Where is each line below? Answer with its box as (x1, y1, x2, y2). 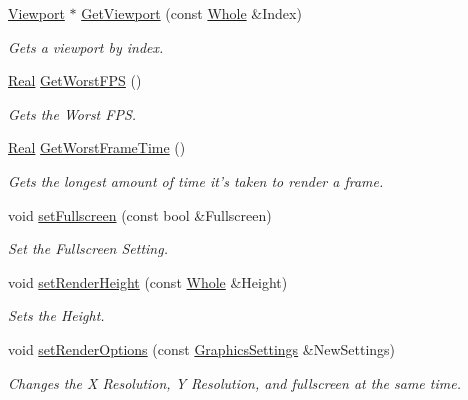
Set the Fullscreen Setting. (8, 238, 168, 259)
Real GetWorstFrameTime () (8, 137, 186, 158)
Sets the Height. (8, 305, 105, 326)
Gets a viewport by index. (8, 36, 164, 57)
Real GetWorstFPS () (8, 70, 142, 91)
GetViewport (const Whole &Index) (81, 3, 302, 23)
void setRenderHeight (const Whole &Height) (8, 271, 288, 292)
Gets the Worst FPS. (8, 103, 137, 124)
